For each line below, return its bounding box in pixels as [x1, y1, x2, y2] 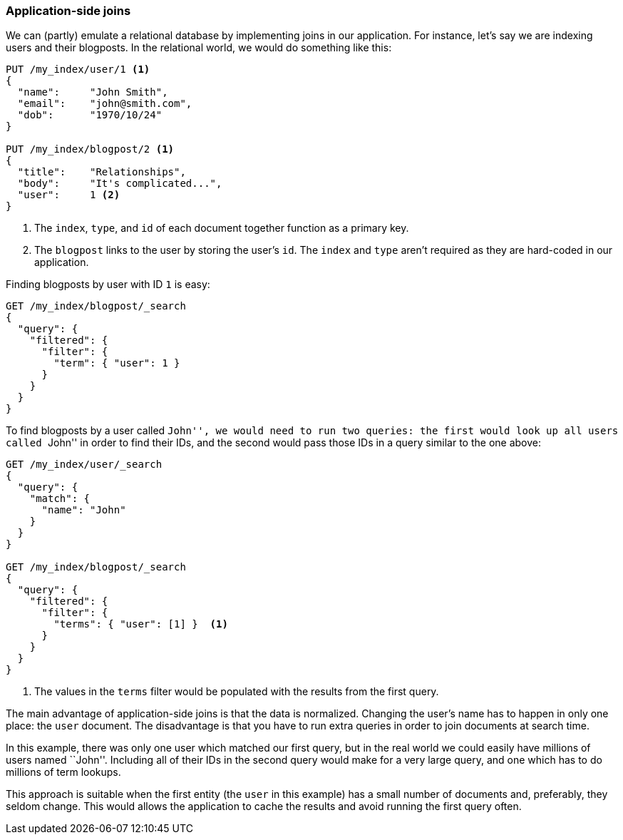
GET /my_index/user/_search [6, 459, 163, 471]
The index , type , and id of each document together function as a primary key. [34, 222, 409, 235]
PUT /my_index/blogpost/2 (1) [6, 143, 175, 155]
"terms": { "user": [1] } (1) [53, 618, 228, 630]
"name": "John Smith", [17, 86, 168, 98]
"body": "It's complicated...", [17, 178, 222, 190]
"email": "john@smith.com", [17, 98, 192, 110]
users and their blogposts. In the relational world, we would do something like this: [6, 41, 392, 54]
